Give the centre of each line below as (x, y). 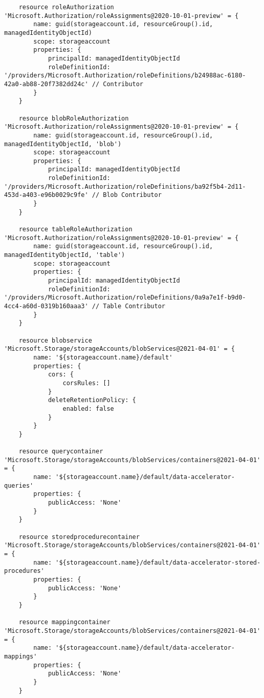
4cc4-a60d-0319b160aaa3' (46, 306)
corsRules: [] (86, 383)
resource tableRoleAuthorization (75, 230)
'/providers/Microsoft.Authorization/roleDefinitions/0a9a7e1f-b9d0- (125, 298)
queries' (19, 485)
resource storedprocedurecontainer (79, 537)
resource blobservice (55, 340)
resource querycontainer (61, 452)
